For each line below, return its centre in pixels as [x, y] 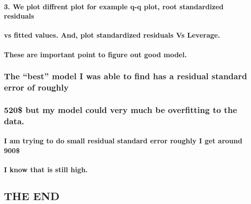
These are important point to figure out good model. [96, 54]
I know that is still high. [46, 170]
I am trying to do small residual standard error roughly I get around [123, 141]
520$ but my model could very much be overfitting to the [121, 109]
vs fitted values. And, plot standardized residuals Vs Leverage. [112, 35]
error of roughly [36, 87]
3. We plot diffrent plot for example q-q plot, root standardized [114, 6]
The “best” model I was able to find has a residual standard [125, 76]
